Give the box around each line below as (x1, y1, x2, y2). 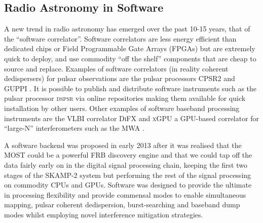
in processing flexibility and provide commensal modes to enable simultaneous (4, 189, 246, 200)
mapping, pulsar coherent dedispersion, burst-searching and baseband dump (4, 199, 240, 210)
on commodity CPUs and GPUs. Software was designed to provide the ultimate (4, 179, 252, 190)
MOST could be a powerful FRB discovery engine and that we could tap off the (4, 150, 252, 160)
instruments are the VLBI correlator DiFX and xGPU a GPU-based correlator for (4, 113, 259, 123)
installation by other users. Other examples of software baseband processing (4, 102, 240, 113)
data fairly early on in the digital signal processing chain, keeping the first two (4, 159, 247, 170)
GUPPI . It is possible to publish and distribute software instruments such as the (4, 83, 256, 93)
